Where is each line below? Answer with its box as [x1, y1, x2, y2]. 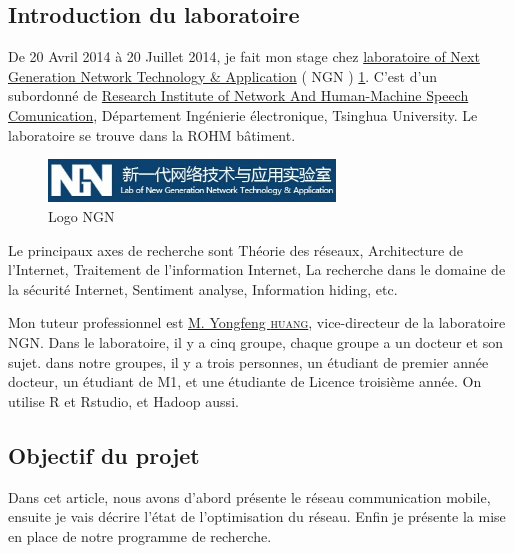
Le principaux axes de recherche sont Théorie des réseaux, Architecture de [8, 239, 463, 260]
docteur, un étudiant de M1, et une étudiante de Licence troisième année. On [8, 371, 482, 392]
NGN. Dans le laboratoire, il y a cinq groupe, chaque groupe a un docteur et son [8, 331, 503, 352]
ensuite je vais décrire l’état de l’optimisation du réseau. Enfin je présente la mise [8, 506, 506, 527]
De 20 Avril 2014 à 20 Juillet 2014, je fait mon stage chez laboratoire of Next [8, 46, 480, 67]
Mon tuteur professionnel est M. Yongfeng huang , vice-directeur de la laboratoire [8, 312, 506, 333]
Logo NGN [48, 205, 115, 226]
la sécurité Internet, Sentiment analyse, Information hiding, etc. [8, 278, 398, 299]
